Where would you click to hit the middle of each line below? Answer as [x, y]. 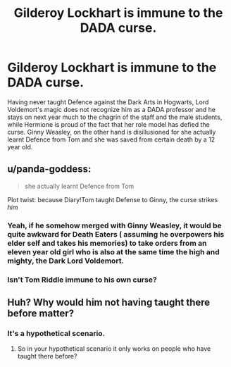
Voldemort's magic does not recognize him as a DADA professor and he [112, 109]
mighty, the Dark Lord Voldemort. [66, 261]
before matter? [41, 313]
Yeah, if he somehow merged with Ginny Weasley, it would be [114, 225]
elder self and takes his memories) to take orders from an [107, 243]
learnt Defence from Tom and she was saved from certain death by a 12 [111, 139]
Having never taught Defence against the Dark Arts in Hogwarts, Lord [108, 102]
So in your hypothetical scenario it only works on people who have [114, 349]
